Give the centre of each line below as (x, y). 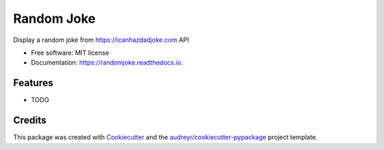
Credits (30, 120)
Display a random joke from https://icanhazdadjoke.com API (101, 40)
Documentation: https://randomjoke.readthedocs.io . (107, 63)
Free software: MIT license (70, 53)
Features (33, 83)
